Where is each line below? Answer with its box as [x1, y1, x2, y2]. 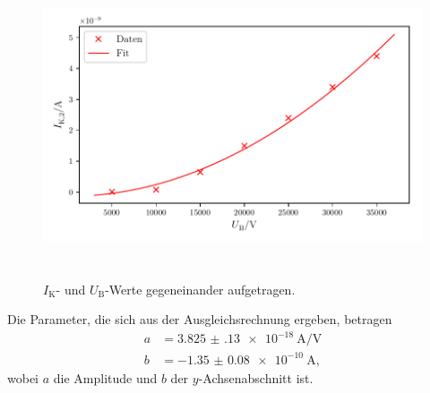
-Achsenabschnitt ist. [198, 369, 314, 387]
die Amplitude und [53, 369, 158, 387]
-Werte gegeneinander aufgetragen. [105, 279, 296, 298]
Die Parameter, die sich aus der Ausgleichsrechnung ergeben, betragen [7, 310, 392, 329]
